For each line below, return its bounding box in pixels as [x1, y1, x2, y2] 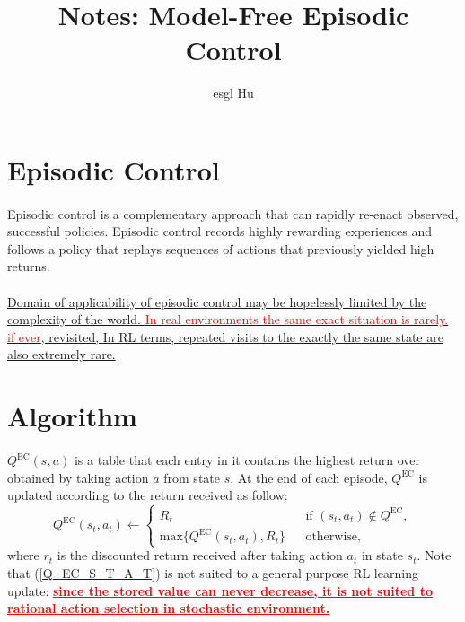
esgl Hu [213, 83, 254, 102]
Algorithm [7, 398, 137, 434]
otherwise [305, 530, 358, 544]
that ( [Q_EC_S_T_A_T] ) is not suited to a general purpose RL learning [7, 563, 418, 582]
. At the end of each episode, [230, 468, 388, 486]
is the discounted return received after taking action [57, 546, 343, 565]
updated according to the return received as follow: [7, 486, 288, 504]
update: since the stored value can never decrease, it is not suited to [7, 581, 433, 600]
